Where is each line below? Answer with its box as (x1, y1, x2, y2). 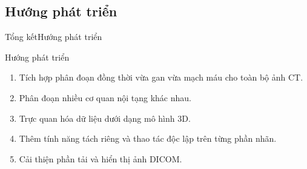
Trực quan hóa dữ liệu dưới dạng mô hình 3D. (19, 111, 191, 124)
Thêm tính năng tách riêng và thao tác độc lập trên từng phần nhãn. (19, 132, 277, 145)
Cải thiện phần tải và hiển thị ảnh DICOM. (19, 152, 182, 165)
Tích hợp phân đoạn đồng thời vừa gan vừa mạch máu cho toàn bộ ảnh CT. (19, 71, 303, 84)
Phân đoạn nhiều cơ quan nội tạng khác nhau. (19, 91, 191, 104)
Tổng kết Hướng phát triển (5, 30, 102, 43)
